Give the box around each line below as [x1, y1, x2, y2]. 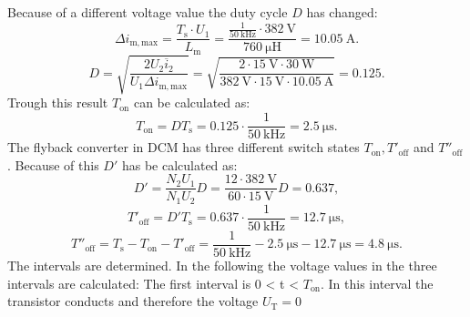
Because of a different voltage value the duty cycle [7, 3, 288, 21]
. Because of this [7, 155, 99, 174]
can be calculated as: [133, 93, 250, 112]
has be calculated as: [121, 155, 238, 174]
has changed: [306, 3, 378, 21]
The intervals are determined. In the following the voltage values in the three [7, 255, 437, 274]
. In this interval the [321, 273, 434, 292]
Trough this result [7, 93, 108, 112]
